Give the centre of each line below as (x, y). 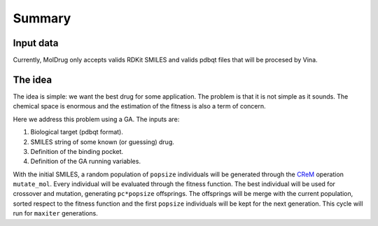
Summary (42, 18)
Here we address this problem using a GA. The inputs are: (96, 119)
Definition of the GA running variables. (86, 162)
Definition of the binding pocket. (77, 151)
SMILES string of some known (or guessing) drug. (103, 142)
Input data (36, 43)
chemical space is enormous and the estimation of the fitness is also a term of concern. (139, 106)
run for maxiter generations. (55, 213)
